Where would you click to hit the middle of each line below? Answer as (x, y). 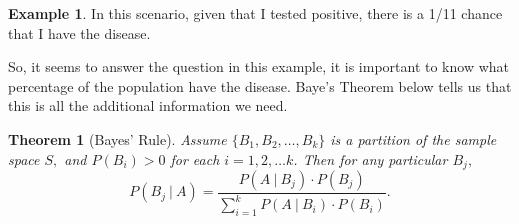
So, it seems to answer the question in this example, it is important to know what (259, 66)
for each (195, 158)
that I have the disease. (79, 32)
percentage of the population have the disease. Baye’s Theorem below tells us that (260, 85)
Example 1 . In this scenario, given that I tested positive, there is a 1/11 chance (255, 13)
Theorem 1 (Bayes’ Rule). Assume (117, 138)
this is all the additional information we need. (148, 105)
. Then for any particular (370, 158)
